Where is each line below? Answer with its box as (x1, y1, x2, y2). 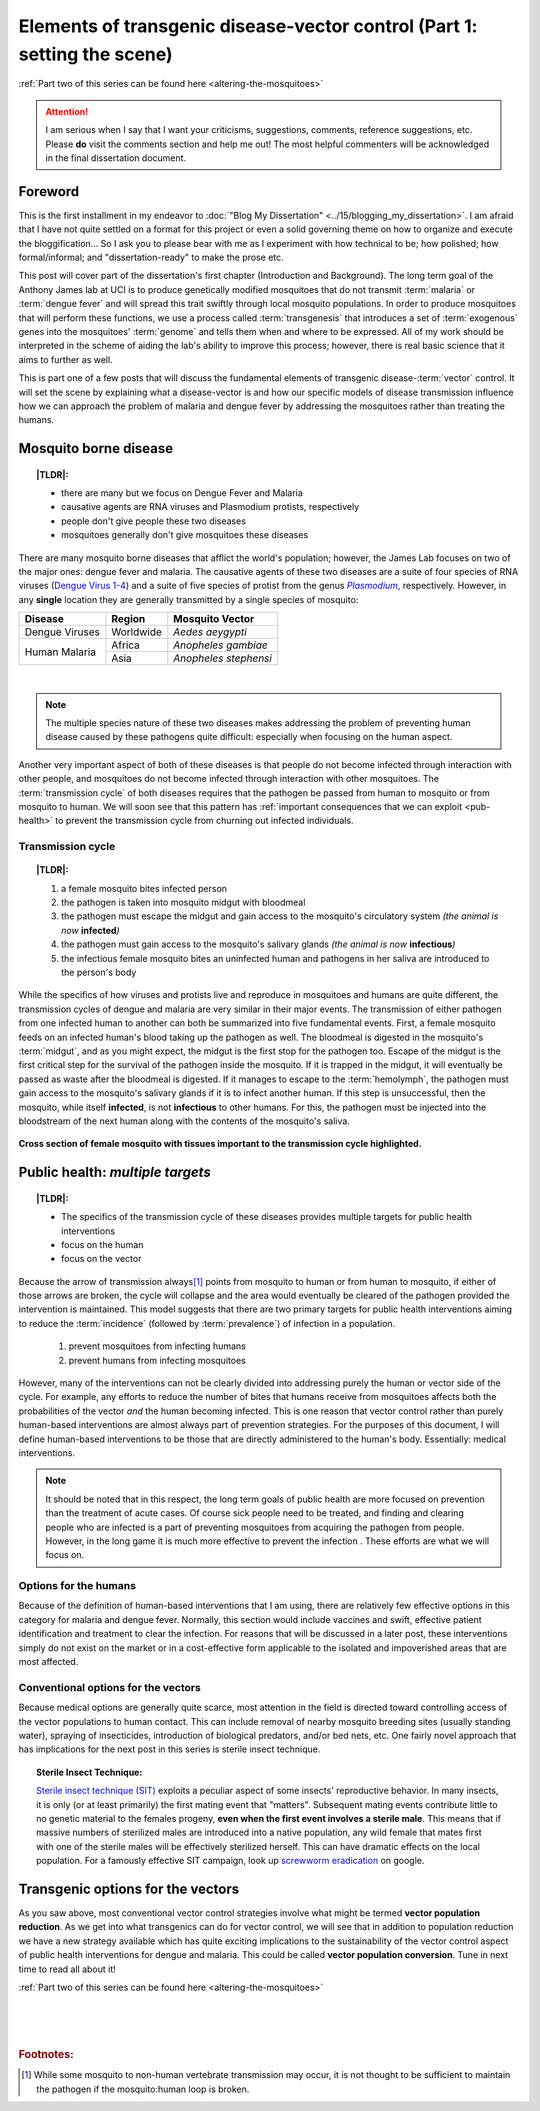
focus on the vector (61, 1253, 142, 1265)
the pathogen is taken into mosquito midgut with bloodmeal (61, 896, 306, 909)
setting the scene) (18, 43, 174, 65)
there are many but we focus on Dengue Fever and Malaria (61, 487, 304, 499)
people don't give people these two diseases (61, 515, 247, 527)
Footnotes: (18, 2047, 74, 2061)
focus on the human (61, 1238, 144, 1250)
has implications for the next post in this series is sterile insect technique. (18, 1743, 321, 1755)
